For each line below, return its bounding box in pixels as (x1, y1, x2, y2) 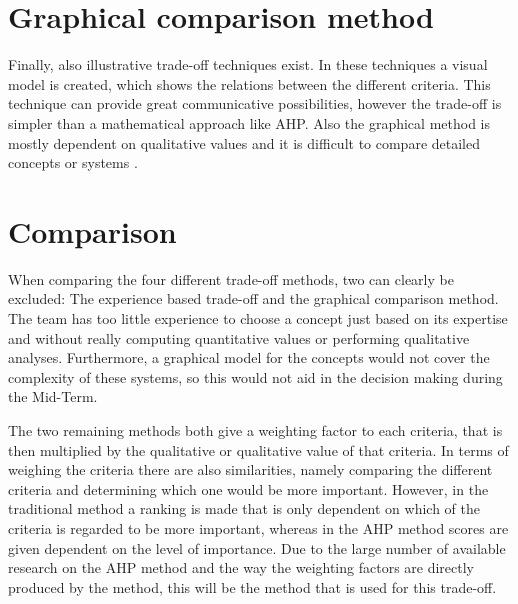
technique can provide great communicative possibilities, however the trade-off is (8, 93, 502, 114)
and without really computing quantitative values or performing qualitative (8, 327, 470, 348)
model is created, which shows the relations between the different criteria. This (8, 73, 491, 94)
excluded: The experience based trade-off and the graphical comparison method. (8, 288, 499, 309)
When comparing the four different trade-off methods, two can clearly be (8, 268, 454, 289)
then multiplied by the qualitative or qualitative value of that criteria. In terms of (8, 439, 509, 460)
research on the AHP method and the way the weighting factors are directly (8, 557, 475, 578)
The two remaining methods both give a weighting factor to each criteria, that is (8, 419, 503, 440)
